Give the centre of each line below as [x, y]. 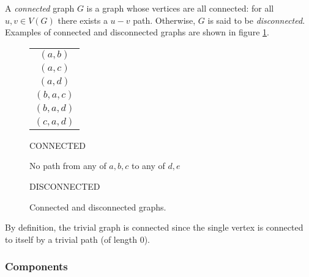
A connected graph [40, 8]
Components [36, 266]
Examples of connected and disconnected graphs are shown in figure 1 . [137, 32]
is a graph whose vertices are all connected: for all [180, 8]
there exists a [83, 20]
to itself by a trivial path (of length [71, 239]
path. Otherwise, [164, 20]
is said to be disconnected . [256, 20]
